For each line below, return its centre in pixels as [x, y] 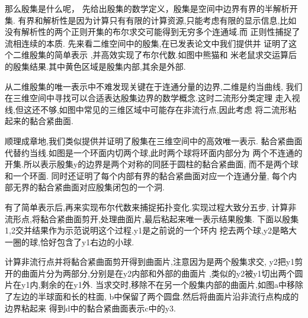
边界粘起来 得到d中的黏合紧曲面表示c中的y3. [90, 308]
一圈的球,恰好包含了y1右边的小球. [70, 241]
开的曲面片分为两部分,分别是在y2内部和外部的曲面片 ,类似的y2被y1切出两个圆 [154, 273]
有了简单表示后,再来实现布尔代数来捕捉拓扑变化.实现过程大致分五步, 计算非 [151, 207]
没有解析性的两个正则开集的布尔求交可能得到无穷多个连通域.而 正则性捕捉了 [153, 32]
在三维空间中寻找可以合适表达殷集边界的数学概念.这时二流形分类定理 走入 [148, 98]
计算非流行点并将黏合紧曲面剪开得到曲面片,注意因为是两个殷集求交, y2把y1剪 [154, 262]
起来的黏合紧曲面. [39, 121]
